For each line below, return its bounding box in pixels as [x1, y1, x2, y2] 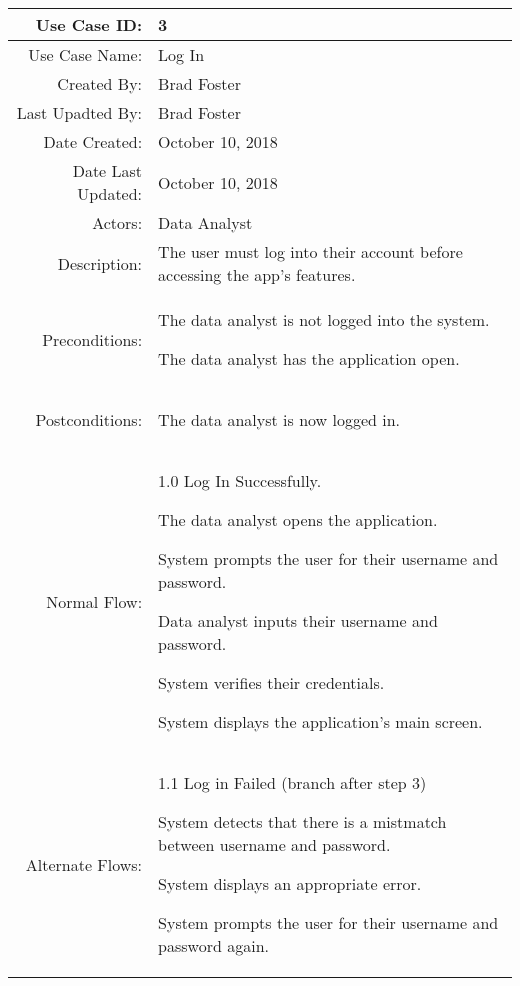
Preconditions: [42, 327, 143, 351]
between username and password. [158, 833, 391, 856]
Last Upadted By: [16, 101, 143, 124]
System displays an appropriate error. [158, 872, 422, 895]
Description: [57, 251, 143, 275]
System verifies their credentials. [158, 671, 385, 694]
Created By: [57, 72, 143, 95]
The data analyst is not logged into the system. [158, 308, 490, 331]
